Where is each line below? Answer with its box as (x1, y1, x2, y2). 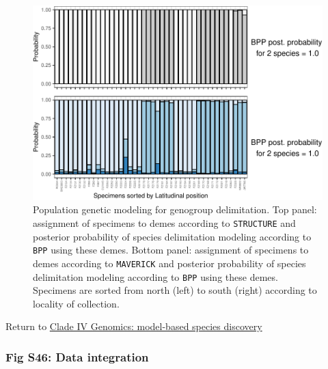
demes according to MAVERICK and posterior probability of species (33, 256, 306, 270)
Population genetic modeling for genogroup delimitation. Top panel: (33, 202, 317, 217)
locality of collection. (33, 296, 120, 310)
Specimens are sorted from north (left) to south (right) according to (33, 283, 317, 297)
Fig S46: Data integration (5, 348, 149, 365)
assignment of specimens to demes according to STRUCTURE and (33, 215, 296, 230)
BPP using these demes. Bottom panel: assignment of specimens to (33, 243, 309, 257)
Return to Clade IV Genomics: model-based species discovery (5, 319, 262, 333)
